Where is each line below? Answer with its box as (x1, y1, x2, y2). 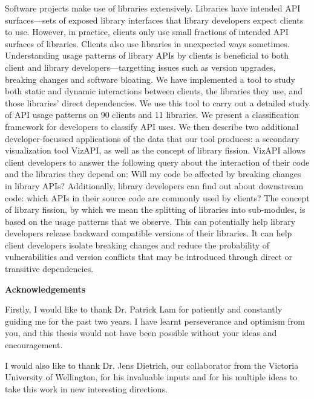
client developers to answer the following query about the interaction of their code (5, 155, 310, 168)
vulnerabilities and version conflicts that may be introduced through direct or (5, 250, 292, 263)
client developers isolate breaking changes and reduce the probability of (5, 238, 270, 251)
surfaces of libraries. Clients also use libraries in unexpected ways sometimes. (5, 37, 290, 50)
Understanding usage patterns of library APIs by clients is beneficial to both (5, 49, 289, 62)
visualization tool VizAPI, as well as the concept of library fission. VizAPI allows (5, 144, 306, 157)
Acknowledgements (5, 282, 86, 295)
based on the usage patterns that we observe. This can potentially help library (5, 215, 296, 227)
